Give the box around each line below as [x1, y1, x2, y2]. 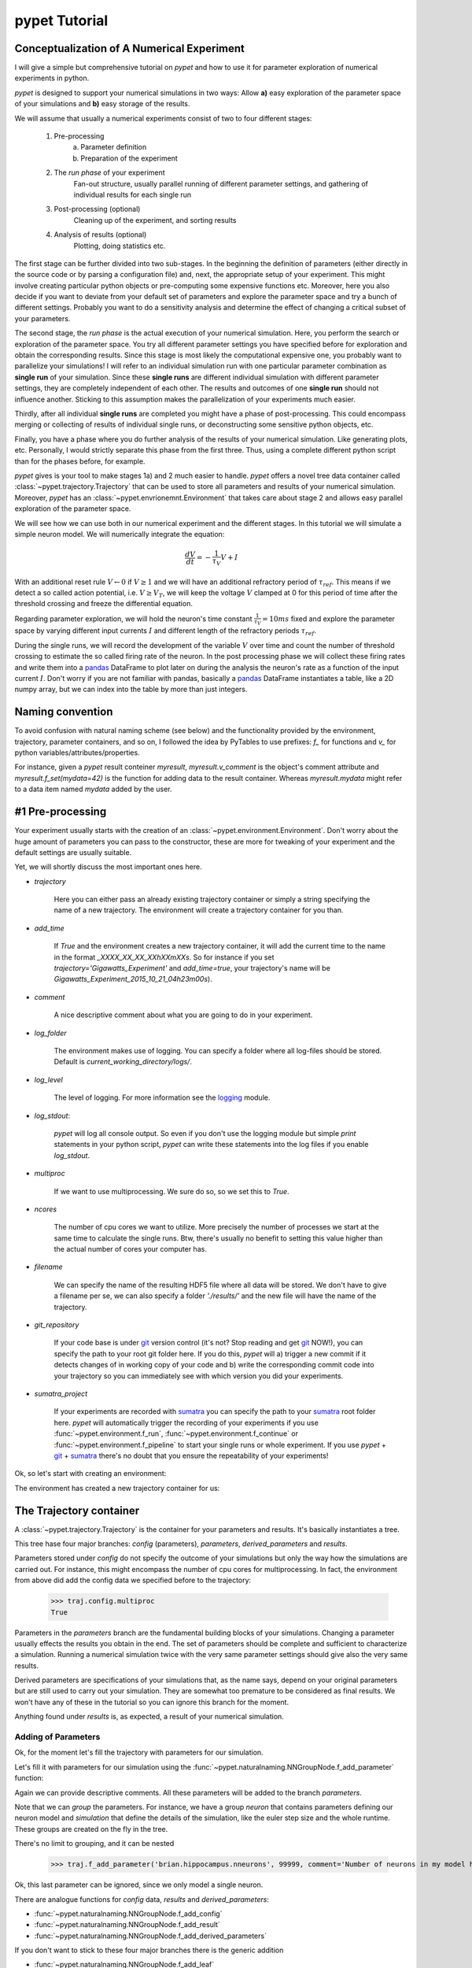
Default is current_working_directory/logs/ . [53, 1057, 193, 1067]
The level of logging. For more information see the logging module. [53, 1093, 271, 1102]
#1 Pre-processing [14, 805, 107, 819]
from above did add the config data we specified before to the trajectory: [14, 1575, 252, 1585]
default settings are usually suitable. [14, 847, 132, 857]
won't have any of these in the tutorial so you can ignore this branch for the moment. [14, 1697, 289, 1707]
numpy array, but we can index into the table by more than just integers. [14, 685, 248, 694]
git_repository [34, 1320, 79, 1330]
